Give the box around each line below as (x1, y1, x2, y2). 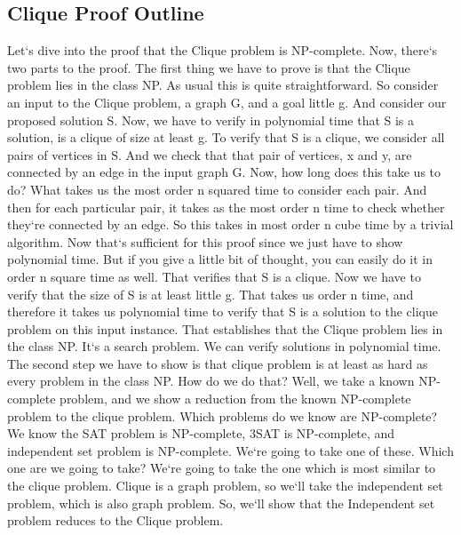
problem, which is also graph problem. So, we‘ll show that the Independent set (7, 493, 435, 512)
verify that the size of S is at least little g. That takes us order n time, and (7, 284, 414, 303)
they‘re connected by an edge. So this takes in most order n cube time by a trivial (7, 215, 454, 234)
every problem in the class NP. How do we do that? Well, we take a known (7, 371, 415, 390)
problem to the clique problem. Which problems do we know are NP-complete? (7, 406, 438, 425)
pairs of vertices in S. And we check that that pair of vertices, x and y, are (7, 145, 412, 164)
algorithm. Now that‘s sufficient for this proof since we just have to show (7, 232, 403, 251)
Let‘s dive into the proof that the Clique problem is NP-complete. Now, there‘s (7, 41, 438, 60)
